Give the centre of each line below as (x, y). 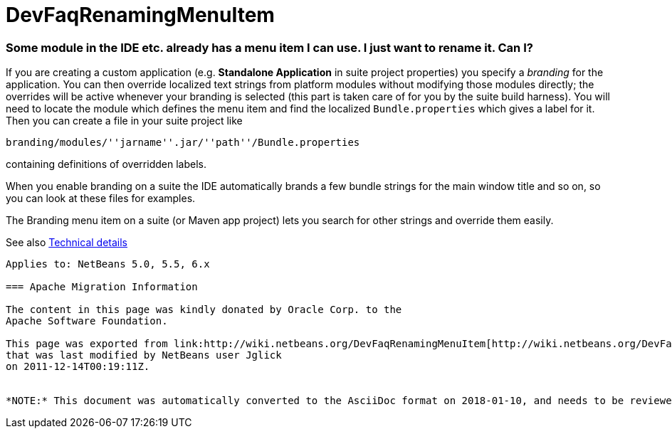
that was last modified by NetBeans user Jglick (144, 355)
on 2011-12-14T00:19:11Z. (78, 367)
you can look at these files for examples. (101, 199)
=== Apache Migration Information (102, 287)
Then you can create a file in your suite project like (124, 121)
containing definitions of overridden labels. (106, 164)
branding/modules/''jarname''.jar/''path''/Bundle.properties (183, 143)
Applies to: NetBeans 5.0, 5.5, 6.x (108, 264)
